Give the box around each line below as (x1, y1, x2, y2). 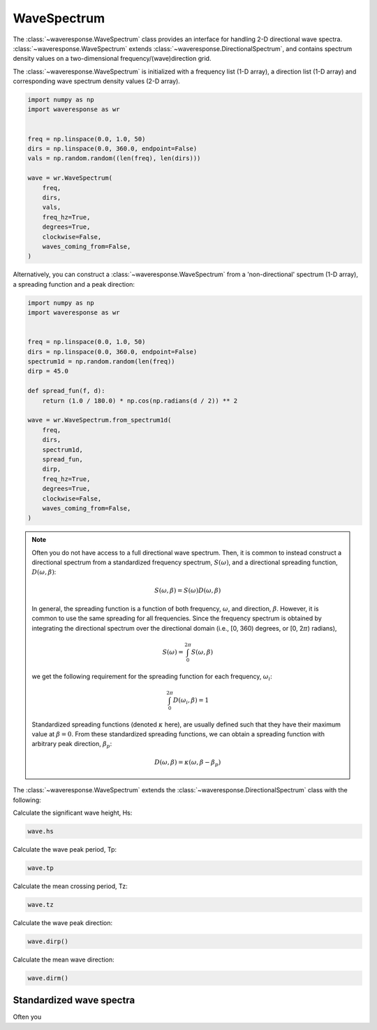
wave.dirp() (27, 937, 69, 945)
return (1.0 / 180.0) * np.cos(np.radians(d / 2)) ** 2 (42, 396, 238, 405)
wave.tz (27, 901, 54, 908)
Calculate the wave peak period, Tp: (13, 845, 117, 853)
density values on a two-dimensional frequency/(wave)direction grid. (13, 55, 212, 63)
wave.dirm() (27, 974, 69, 982)
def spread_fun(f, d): (27, 387, 105, 395)
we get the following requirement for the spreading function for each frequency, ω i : (31, 672, 272, 682)
